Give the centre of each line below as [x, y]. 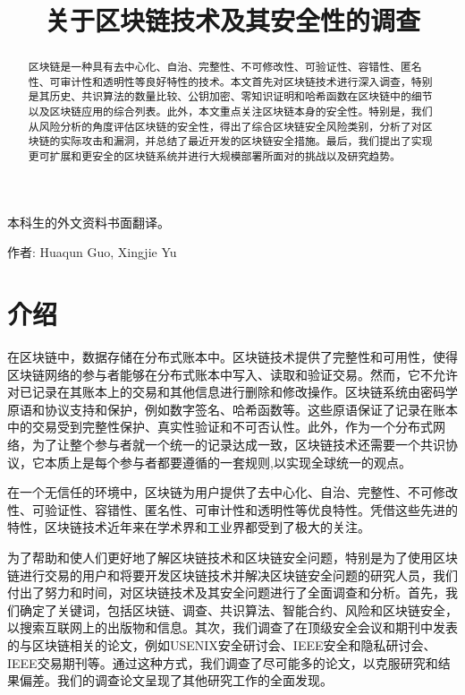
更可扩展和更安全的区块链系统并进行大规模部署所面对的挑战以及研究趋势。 [214, 156]
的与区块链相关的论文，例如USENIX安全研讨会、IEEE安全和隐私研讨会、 [222, 644]
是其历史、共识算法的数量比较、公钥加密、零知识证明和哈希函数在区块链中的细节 [230, 96]
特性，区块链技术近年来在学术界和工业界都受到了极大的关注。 [189, 527]
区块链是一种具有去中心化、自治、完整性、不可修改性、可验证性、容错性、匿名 [225, 67]
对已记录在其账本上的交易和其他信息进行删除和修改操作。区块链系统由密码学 [232, 392]
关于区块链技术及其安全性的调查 [232, 20]
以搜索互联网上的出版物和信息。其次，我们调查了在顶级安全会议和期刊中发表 [232, 627]
